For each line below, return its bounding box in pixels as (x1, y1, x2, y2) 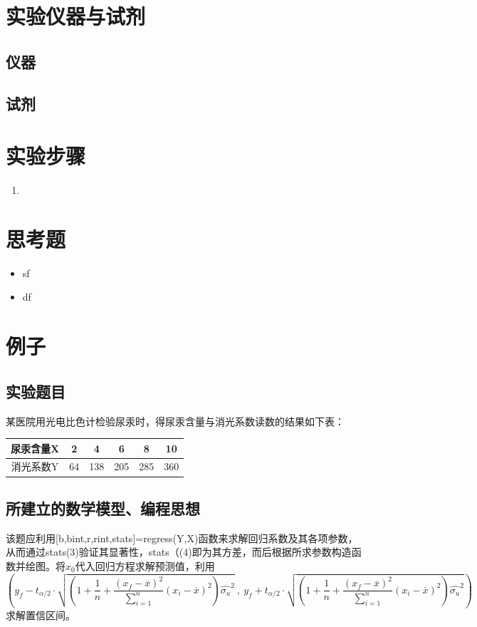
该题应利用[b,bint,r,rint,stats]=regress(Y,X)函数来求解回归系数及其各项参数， (6, 530, 358, 545)
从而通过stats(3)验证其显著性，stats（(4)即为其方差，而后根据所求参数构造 (6, 544, 352, 559)
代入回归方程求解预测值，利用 (75, 558, 215, 573)
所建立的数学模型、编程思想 (6, 497, 200, 519)
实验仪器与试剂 (6, 1, 146, 31)
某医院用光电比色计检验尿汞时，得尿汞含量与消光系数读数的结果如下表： (6, 413, 345, 428)
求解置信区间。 (6, 607, 75, 622)
